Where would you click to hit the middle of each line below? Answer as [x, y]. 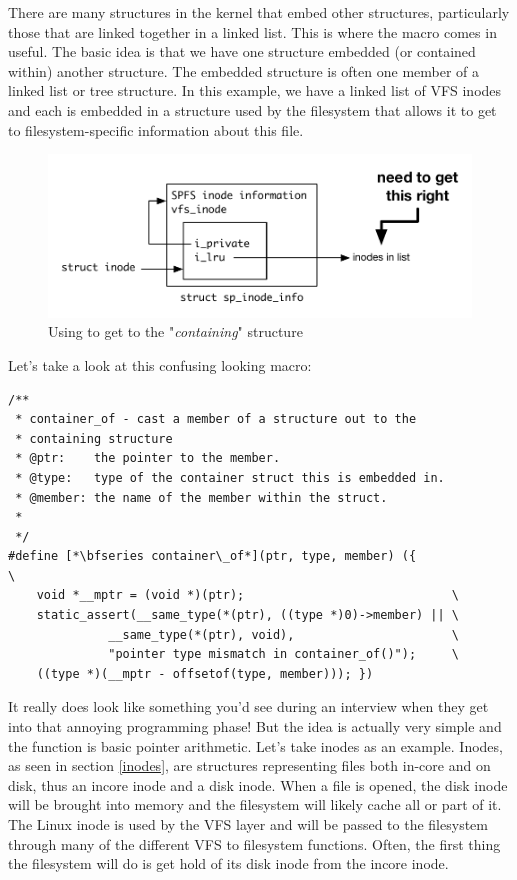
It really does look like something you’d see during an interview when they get [248, 706]
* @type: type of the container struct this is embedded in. [230, 477]
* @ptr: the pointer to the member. [148, 458]
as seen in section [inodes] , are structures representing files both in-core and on [249, 765]
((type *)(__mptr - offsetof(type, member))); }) [205, 673]
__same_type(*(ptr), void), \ [284, 634]
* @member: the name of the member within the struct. [201, 497]
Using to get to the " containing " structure [175, 331]
